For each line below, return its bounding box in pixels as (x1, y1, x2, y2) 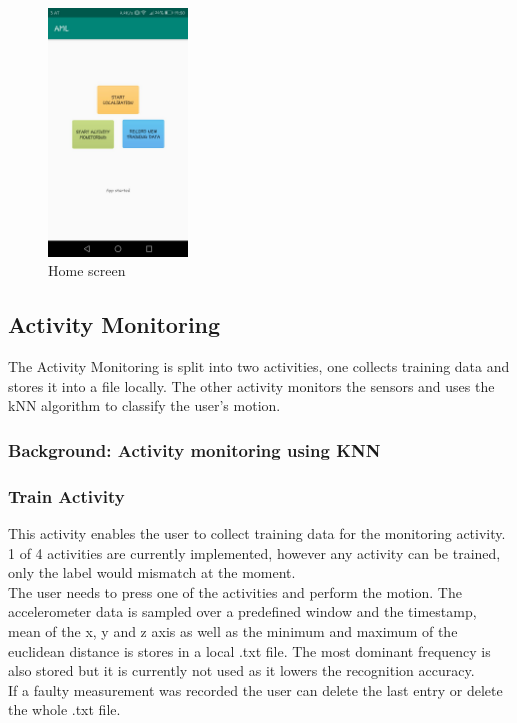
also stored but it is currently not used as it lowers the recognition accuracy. (8, 660, 475, 681)
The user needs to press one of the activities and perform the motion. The (8, 581, 462, 602)
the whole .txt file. (8, 699, 121, 720)
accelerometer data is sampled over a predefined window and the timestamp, (8, 601, 477, 622)
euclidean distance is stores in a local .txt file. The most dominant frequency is (8, 640, 491, 661)
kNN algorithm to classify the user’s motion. (8, 395, 281, 416)
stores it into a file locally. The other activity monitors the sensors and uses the (8, 375, 495, 396)
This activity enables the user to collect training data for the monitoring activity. (8, 523, 506, 544)
